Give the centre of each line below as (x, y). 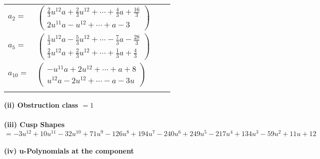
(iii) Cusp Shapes (34, 124)
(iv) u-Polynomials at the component (69, 151)
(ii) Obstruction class (41, 104)
